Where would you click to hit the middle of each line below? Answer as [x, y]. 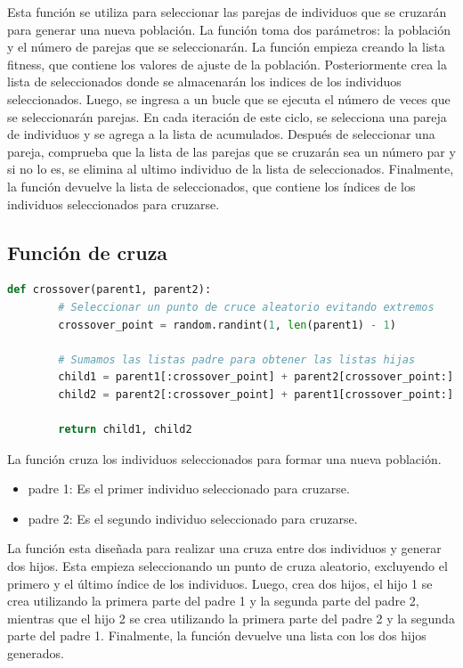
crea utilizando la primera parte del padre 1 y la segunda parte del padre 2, [213, 601]
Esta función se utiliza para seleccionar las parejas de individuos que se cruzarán [227, 12]
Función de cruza [88, 252]
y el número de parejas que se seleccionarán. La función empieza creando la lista [226, 47]
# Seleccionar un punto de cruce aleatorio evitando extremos [246, 307]
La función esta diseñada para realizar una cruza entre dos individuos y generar [224, 548]
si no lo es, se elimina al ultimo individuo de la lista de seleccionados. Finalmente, [231, 169]
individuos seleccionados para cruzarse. [114, 204]
